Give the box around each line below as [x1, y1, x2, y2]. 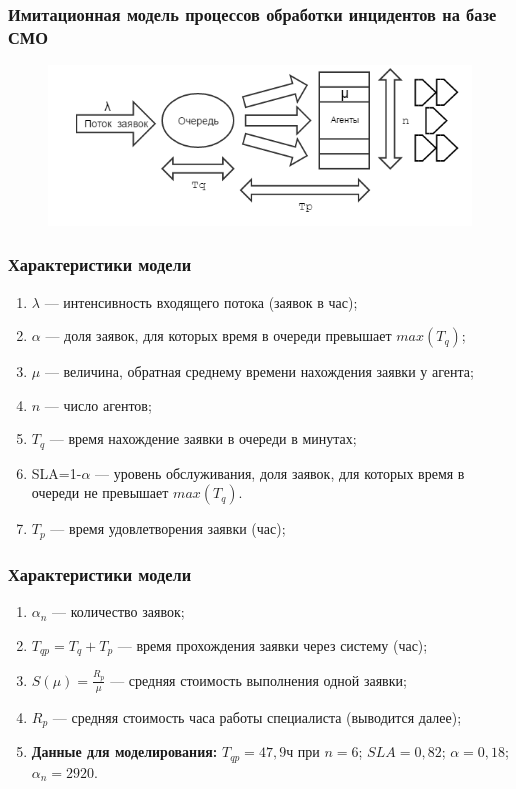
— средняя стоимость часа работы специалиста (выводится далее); [52, 706, 462, 727]
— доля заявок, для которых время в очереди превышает [45, 325, 392, 346]
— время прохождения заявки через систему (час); [117, 634, 428, 655]
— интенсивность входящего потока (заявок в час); [44, 291, 358, 312]
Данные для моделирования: [31, 741, 218, 762]
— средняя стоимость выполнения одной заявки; [110, 669, 407, 690]
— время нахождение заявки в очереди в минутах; [49, 428, 357, 449]
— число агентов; [44, 394, 152, 415]
